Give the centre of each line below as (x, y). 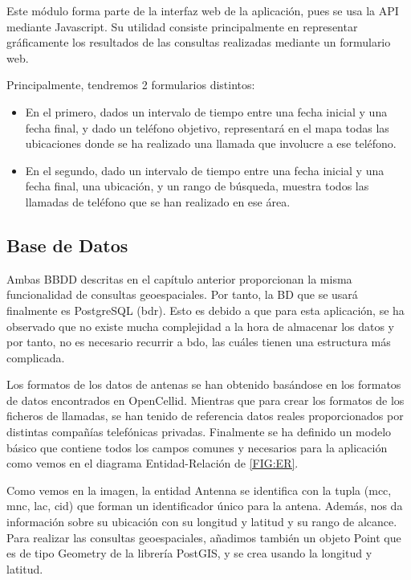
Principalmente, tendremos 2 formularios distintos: (131, 85)
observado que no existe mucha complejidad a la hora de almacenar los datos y (200, 326)
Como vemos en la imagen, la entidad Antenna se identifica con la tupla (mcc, (199, 490)
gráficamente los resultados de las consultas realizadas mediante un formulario (199, 42)
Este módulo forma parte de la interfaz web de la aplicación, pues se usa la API (203, 10)
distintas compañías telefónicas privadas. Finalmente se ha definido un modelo (199, 432)
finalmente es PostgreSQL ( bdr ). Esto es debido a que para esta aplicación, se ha (205, 310)
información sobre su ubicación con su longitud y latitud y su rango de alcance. (202, 522)
